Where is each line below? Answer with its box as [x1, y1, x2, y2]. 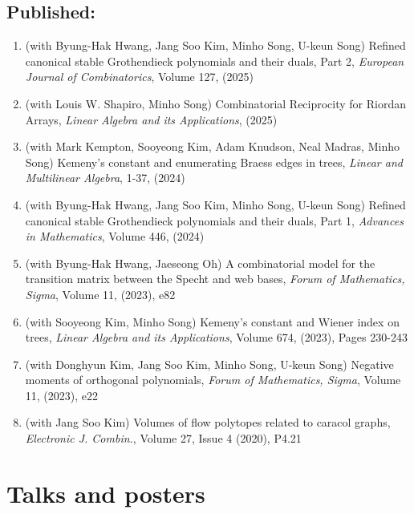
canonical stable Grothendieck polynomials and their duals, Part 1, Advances [25, 212, 404, 229]
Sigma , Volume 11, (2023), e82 [25, 285, 176, 302]
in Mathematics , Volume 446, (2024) [25, 228, 205, 245]
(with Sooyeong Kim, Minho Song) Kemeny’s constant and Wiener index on [25, 313, 400, 330]
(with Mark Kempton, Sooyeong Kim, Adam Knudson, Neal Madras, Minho [25, 138, 400, 155]
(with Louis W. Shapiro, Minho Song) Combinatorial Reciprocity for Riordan [25, 95, 407, 111]
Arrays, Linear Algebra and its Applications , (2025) [25, 111, 278, 127]
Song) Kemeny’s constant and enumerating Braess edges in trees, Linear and [25, 153, 403, 170]
